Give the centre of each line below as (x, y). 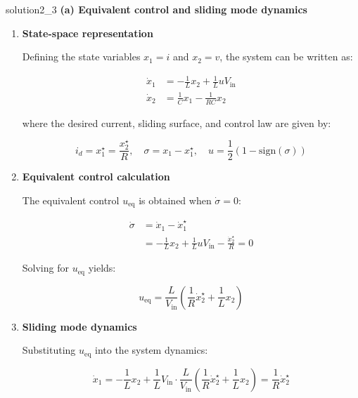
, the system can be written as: (286, 57)
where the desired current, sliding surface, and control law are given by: (177, 122)
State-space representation (88, 33)
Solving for (45, 268)
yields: (102, 268)
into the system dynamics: (152, 350)
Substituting (49, 350)
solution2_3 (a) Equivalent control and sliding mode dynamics (156, 9)
